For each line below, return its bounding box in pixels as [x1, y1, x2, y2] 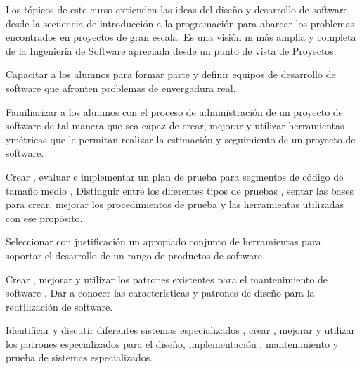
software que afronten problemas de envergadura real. [6, 80, 236, 95]
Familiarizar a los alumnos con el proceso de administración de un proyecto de [6, 104, 343, 119]
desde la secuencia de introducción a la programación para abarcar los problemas [6, 15, 355, 30]
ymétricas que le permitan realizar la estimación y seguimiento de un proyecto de [6, 131, 356, 146]
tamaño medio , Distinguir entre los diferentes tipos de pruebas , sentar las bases [6, 183, 354, 198]
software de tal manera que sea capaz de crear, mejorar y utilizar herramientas [6, 118, 344, 133]
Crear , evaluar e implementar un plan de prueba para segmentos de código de [6, 169, 344, 183]
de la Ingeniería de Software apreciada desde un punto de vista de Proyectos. [6, 43, 337, 58]
